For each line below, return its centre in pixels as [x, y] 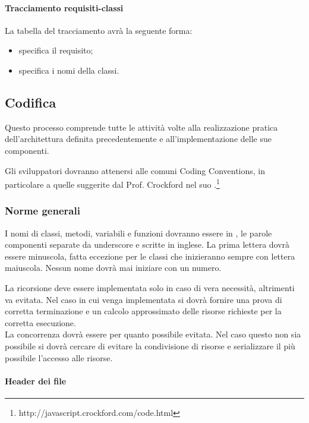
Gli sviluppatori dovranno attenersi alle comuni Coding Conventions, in [135, 170]
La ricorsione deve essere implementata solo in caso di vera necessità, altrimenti [150, 288]
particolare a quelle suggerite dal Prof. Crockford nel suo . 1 [112, 183]
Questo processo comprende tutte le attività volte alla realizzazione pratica [141, 127]
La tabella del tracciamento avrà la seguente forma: [99, 30]
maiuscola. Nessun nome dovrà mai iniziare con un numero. [113, 268]
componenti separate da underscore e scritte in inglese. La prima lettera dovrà [147, 244]
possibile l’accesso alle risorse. [59, 357]
